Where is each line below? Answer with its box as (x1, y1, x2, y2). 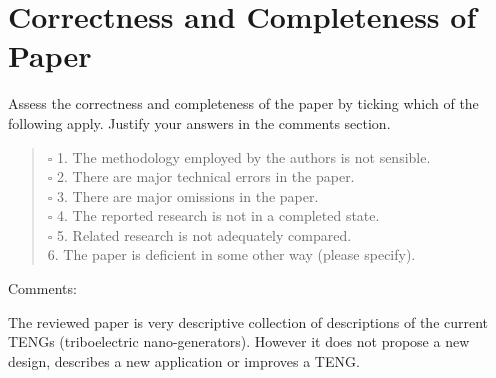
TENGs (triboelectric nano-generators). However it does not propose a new (8, 331, 470, 352)
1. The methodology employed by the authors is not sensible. (57, 146, 431, 167)
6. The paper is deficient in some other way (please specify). (47, 244, 416, 265)
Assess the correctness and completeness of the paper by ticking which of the (8, 93, 479, 114)
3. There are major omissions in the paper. (57, 185, 319, 206)
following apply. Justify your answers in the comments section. (8, 112, 391, 133)
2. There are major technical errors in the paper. (57, 166, 355, 187)
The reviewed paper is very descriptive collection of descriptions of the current (8, 311, 489, 332)
